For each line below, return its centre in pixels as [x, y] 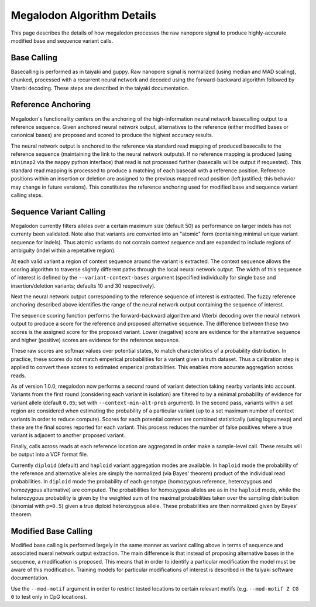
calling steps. [27, 195]
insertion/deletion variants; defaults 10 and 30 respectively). [83, 286]
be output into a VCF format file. [49, 455]
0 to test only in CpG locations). [49, 597]
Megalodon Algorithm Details [84, 15]
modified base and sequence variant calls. [62, 40]
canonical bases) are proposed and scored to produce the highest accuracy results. [112, 135]
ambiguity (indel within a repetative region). [63, 250]
